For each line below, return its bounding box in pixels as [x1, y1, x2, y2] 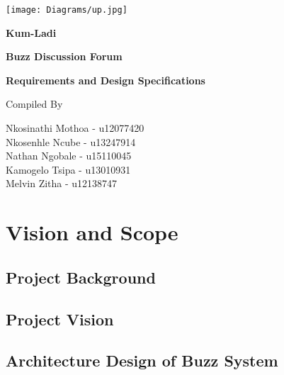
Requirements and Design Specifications [6, 72, 205, 87]
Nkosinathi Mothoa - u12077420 [6, 121, 144, 135]
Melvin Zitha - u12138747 [6, 176, 118, 191]
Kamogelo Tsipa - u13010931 [6, 162, 131, 177]
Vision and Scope [6, 218, 178, 247]
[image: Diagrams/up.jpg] [6, 5, 127, 15]
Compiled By [6, 96, 63, 111]
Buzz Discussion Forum [6, 49, 123, 64]
